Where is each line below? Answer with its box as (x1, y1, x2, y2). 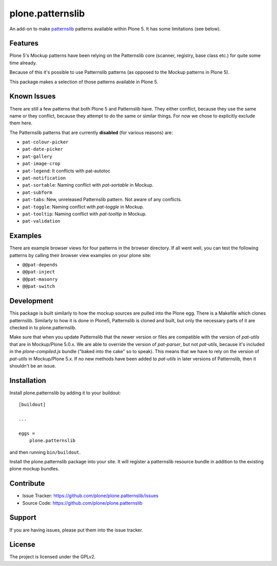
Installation (9, 376, 46, 385)
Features (9, 39, 38, 48)
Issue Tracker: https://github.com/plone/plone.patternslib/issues (22, 492, 159, 499)
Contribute (9, 479, 45, 488)
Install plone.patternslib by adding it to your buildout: (9, 390, 121, 396)
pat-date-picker (22, 147, 64, 152)
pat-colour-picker (22, 139, 69, 145)
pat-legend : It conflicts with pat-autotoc (22, 168, 110, 174)
